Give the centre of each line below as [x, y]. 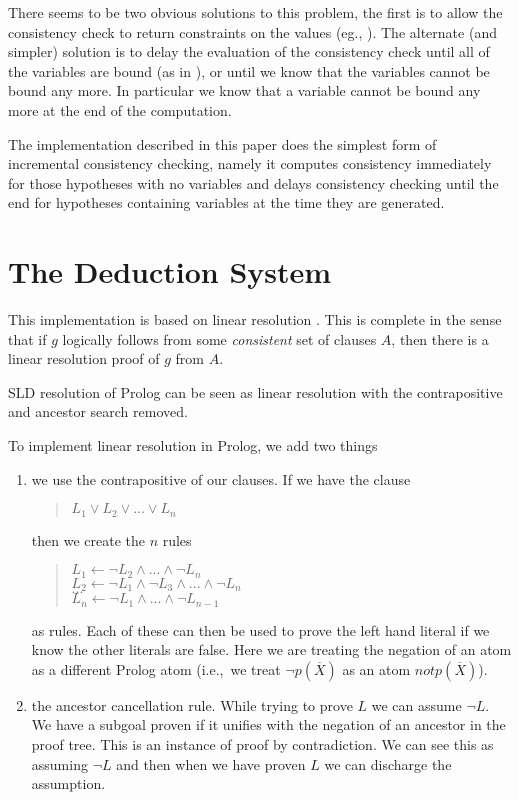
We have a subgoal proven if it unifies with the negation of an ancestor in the [268, 724]
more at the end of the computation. [120, 109]
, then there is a [440, 338]
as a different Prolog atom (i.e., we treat [156, 668]
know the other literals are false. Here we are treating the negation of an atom [271, 649]
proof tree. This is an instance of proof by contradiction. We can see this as [262, 744]
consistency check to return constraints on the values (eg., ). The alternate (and [252, 31]
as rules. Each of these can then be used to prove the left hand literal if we [260, 629]
